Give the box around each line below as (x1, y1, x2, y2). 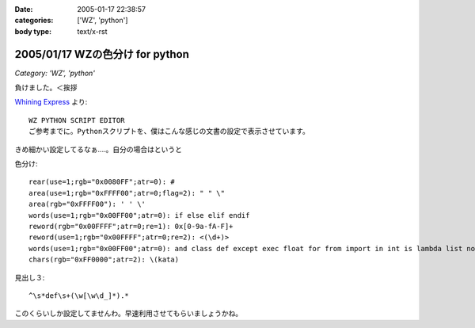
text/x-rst (77, 26, 108, 36)
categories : (14, 16, 54, 25)
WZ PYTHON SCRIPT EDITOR (28, 116, 125, 124)
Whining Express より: (14, 97, 88, 107)
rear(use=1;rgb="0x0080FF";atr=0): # (28, 177, 176, 186)
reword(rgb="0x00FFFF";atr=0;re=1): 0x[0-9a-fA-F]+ (28, 222, 234, 231)
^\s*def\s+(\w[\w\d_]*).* (28, 291, 130, 300)
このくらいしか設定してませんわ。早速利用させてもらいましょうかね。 (14, 309, 243, 318)
